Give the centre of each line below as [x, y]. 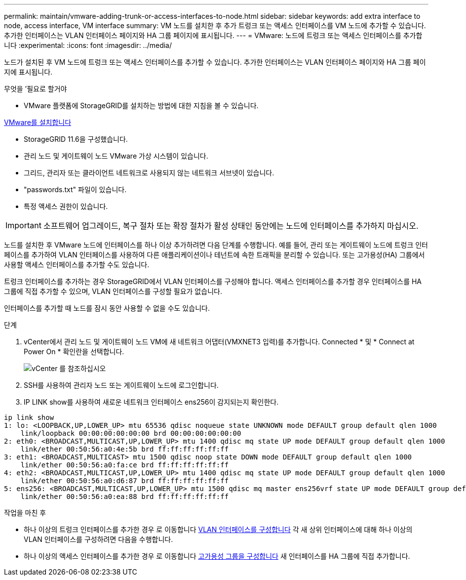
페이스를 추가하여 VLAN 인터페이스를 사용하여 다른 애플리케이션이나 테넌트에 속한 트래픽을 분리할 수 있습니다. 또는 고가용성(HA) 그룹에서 [214, 255]
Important [23, 225]
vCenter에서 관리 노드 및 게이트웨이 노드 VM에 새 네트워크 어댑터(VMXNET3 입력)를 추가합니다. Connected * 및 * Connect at [219, 342]
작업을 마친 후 [25, 513]
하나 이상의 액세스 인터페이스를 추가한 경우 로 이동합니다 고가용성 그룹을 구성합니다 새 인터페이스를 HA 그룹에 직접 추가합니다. [217, 556]
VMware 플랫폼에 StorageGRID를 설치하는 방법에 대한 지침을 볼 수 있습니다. [141, 105]
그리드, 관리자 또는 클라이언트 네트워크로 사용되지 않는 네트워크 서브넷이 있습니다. [149, 173]
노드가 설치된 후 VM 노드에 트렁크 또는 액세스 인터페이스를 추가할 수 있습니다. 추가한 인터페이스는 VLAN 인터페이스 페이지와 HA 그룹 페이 [215, 62]
